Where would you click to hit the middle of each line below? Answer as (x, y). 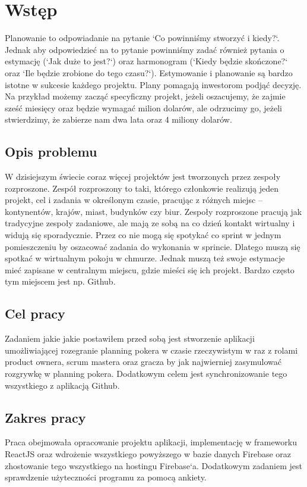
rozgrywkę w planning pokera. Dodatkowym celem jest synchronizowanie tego (146, 373)
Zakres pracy (45, 417)
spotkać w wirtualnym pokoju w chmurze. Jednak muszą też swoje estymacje (145, 258)
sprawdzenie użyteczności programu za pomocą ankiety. (106, 477)
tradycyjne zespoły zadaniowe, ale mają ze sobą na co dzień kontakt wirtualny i (150, 223)
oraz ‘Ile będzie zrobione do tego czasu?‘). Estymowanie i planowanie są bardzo (149, 72)
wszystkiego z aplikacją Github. (62, 385)
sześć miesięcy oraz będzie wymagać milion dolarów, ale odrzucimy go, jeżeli (143, 107)
